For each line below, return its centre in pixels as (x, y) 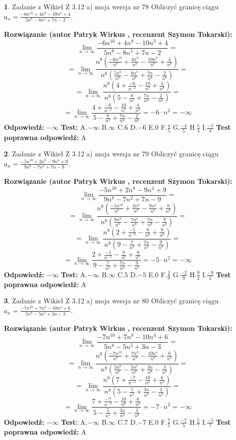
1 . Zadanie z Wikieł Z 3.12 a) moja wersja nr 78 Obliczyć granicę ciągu (111, 6)
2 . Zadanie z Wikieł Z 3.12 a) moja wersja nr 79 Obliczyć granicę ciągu (111, 154)
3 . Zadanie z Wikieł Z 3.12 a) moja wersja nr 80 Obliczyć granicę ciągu (111, 301)
